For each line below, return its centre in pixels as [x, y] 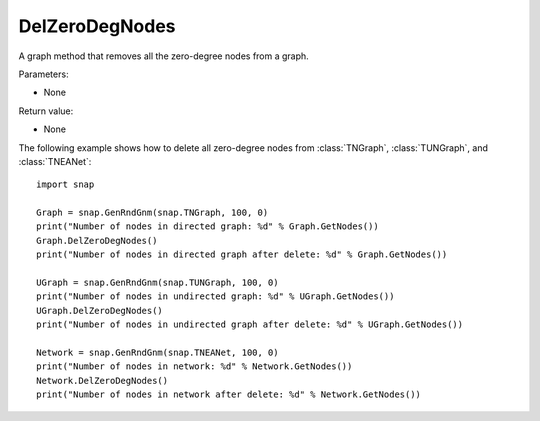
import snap [65, 184]
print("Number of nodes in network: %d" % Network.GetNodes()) [194, 366]
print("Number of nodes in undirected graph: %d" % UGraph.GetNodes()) [215, 296]
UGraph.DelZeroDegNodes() [100, 310]
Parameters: [43, 74]
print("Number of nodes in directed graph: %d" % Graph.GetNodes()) [207, 226]
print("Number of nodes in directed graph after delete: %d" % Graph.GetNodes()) [242, 254]
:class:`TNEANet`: [55, 161]
